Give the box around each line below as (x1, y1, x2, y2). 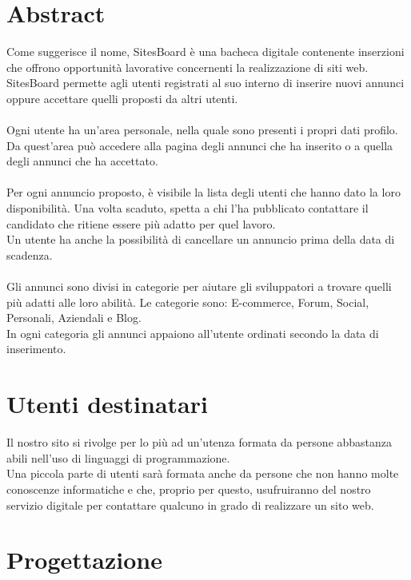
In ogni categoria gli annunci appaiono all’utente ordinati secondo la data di (6, 324, 379, 341)
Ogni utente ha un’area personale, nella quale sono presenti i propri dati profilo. (6, 121, 398, 138)
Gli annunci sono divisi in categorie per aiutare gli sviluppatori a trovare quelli (6, 278, 392, 295)
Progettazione (6, 543, 162, 576)
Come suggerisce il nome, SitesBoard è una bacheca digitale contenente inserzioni (6, 43, 405, 60)
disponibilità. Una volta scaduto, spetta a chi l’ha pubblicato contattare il (6, 200, 369, 217)
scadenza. (6, 246, 53, 263)
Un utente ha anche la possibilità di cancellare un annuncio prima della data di (6, 231, 395, 248)
